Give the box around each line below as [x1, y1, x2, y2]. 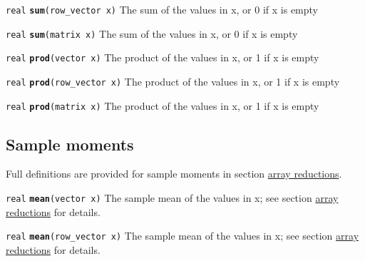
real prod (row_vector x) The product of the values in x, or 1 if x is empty [6, 73, 340, 88]
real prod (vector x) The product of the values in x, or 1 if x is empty [6, 50, 319, 65]
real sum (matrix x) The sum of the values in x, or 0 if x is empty [6, 26, 298, 41]
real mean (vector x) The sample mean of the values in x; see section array [6, 190, 339, 205]
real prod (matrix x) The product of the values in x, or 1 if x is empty [6, 98, 319, 113]
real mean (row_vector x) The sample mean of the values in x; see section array [6, 228, 359, 243]
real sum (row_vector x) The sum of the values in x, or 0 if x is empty [6, 2, 318, 16]
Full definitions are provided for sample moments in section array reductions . [6, 166, 342, 181]
